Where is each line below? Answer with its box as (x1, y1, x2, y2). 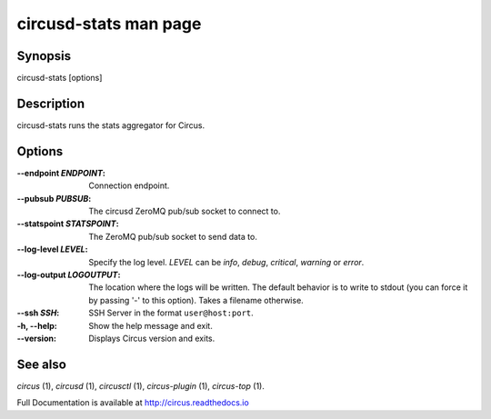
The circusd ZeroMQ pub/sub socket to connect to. (88, 205, 281, 217)
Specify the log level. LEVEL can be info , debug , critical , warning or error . (88, 256, 365, 267)
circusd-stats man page (16, 14, 202, 34)
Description (16, 95, 85, 111)
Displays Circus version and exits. (88, 333, 215, 344)
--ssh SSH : (16, 307, 60, 318)
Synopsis (16, 48, 72, 64)
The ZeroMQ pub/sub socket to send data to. (88, 231, 258, 242)
